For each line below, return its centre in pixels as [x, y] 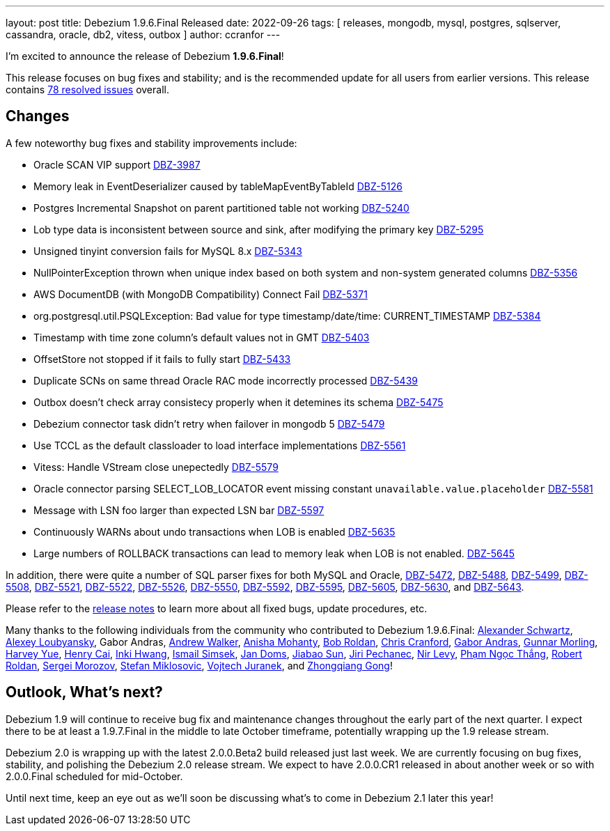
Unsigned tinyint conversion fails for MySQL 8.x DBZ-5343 [168, 251]
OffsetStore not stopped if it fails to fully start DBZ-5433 [162, 359]
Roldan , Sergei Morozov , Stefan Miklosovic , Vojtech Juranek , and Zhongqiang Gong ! [199, 665]
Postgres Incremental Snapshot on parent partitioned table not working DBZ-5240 [221, 208]
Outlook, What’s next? [84, 692]
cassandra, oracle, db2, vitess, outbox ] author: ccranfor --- [143, 34]
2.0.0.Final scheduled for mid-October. [94, 776]
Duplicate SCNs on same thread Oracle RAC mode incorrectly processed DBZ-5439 [226, 380]
